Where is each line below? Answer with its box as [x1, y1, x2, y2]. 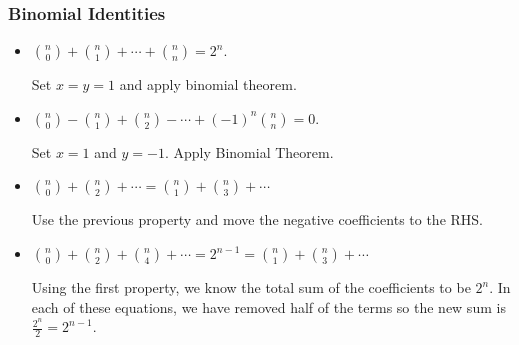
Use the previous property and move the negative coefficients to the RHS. [31, 209, 484, 230]
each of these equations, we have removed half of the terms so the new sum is [31, 296, 506, 317]
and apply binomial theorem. [119, 74, 297, 95]
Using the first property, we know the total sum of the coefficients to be [31, 277, 471, 297]
